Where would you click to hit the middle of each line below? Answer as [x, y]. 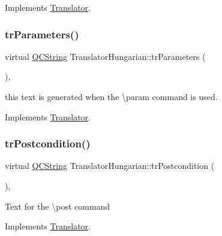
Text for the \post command [58, 206]
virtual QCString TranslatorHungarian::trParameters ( [105, 56]
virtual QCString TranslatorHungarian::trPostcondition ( [110, 166]
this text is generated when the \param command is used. [111, 96]
